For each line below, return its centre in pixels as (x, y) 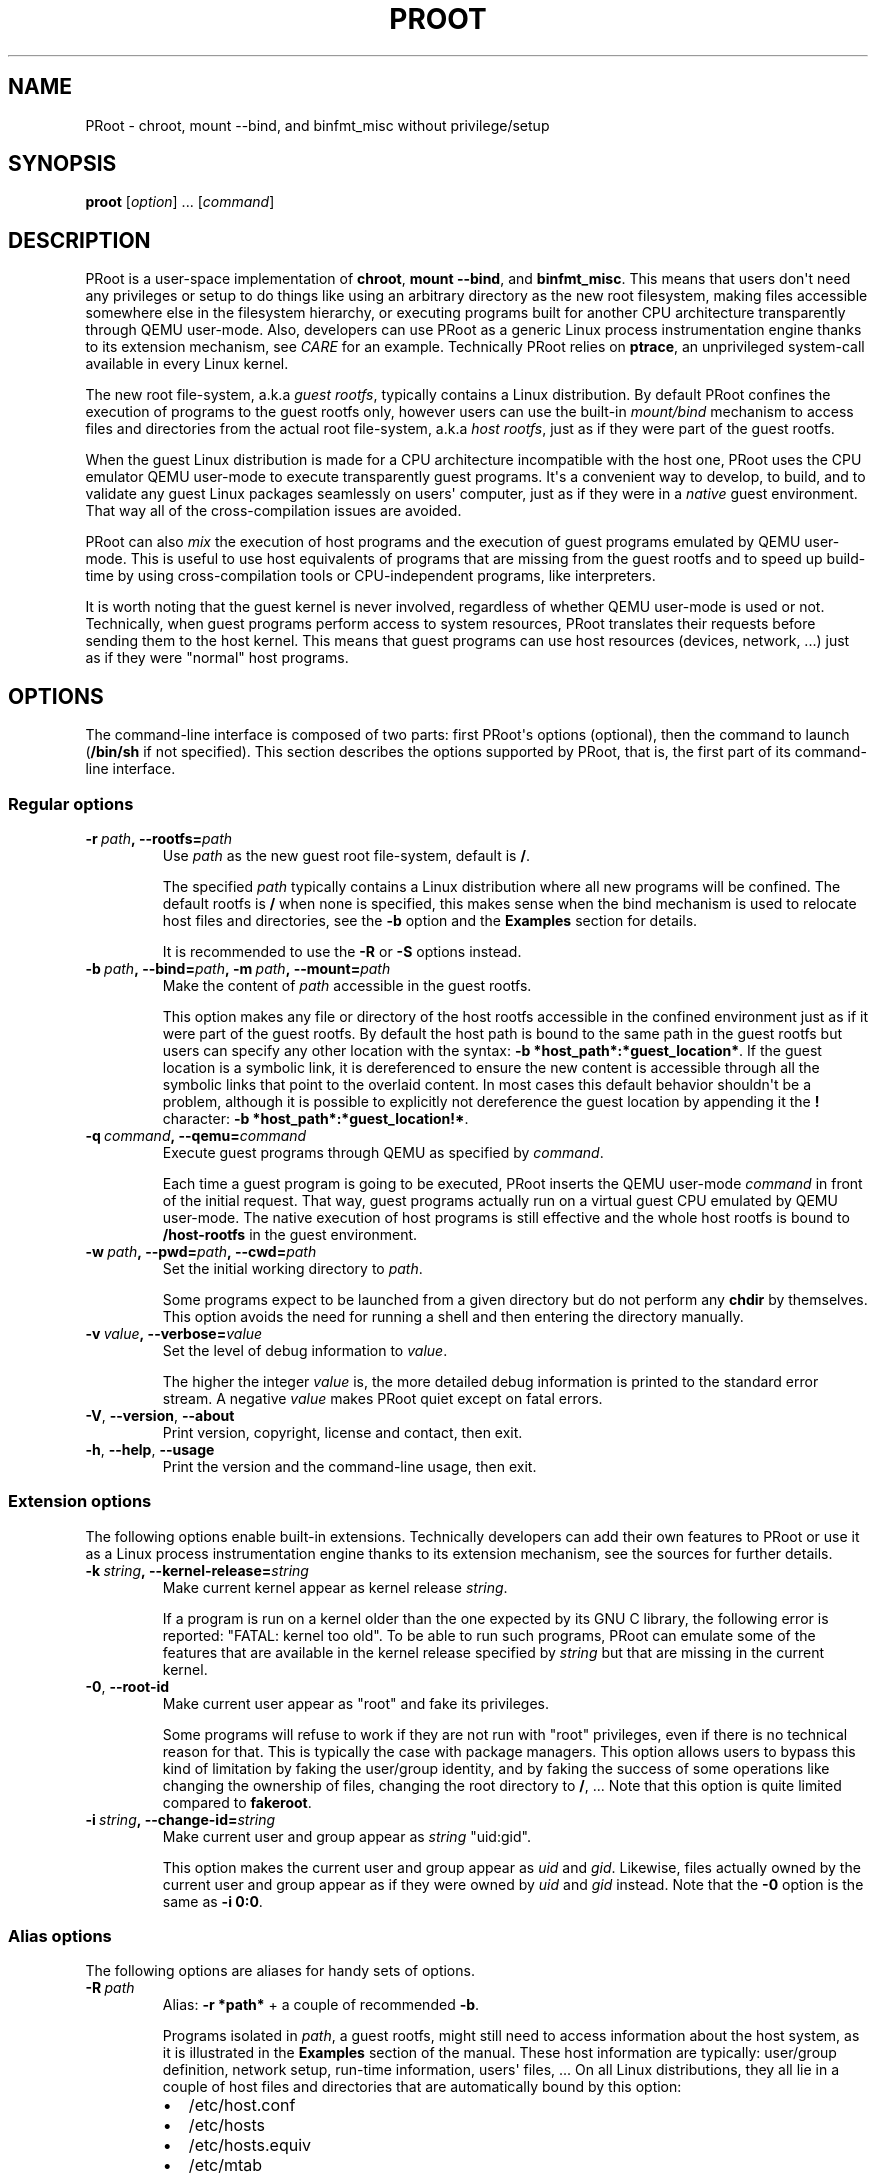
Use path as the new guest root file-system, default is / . (346, 855)
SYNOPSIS (62, 164)
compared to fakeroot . (237, 1802)
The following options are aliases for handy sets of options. (280, 1971)
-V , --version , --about (160, 1415)
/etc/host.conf (242, 2105)
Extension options (80, 1501)
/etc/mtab (225, 2165)
